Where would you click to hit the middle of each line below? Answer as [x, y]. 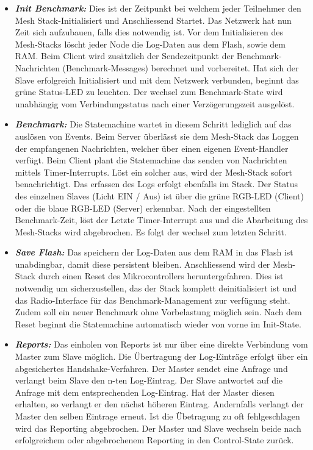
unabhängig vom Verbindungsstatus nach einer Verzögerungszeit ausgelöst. [155, 103]
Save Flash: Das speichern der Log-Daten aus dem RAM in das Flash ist [154, 252]
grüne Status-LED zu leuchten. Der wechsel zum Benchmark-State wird [149, 92]
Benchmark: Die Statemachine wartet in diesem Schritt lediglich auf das [153, 124]
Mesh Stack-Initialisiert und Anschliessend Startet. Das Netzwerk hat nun [153, 20]
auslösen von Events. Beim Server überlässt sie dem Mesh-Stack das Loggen [157, 136]
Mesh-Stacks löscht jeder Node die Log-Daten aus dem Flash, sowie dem [150, 44]
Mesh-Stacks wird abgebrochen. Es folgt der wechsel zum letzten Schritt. [151, 231]
